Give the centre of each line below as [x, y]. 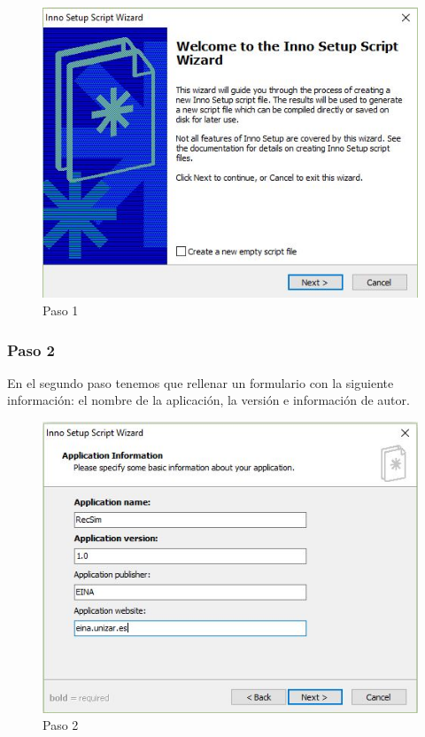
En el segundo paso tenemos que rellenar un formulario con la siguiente [201, 382]
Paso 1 [61, 310]
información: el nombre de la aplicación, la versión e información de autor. [209, 400]
